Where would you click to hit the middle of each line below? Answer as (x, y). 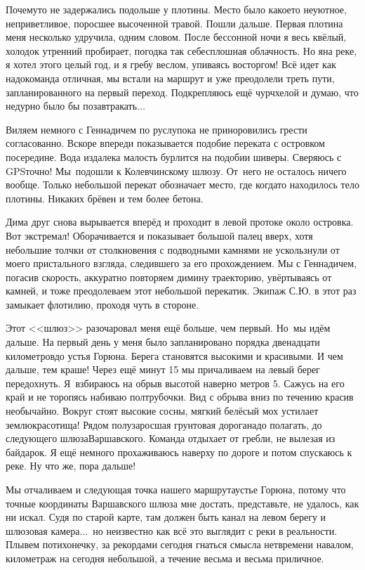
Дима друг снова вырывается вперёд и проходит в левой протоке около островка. (180, 222)
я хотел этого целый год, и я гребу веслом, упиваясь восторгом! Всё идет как (171, 64)
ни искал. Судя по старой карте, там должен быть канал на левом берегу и (166, 517)
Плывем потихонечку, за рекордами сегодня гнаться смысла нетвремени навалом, (180, 544)
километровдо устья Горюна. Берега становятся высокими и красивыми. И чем (174, 355)
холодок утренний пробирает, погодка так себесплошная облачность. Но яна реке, (181, 50)
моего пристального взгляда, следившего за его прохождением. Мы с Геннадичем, (181, 263)
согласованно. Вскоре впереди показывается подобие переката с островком (165, 143)
